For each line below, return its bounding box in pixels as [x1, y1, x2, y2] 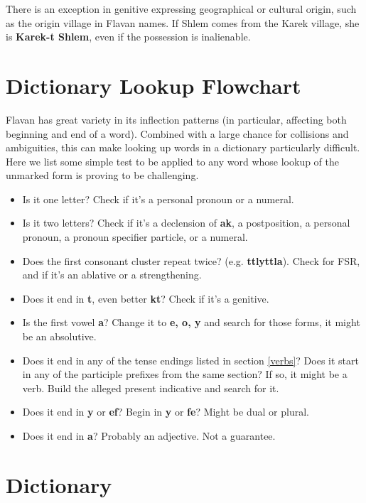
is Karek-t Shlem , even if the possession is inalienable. [6, 29, 251, 44]
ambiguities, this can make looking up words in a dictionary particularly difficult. [6, 140, 360, 155]
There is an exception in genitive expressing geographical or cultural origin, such [6, 1, 357, 16]
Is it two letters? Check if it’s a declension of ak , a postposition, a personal [22, 215, 350, 230]
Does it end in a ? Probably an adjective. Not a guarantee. [22, 428, 276, 443]
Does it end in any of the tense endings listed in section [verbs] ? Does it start [22, 352, 359, 367]
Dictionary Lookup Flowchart [6, 70, 301, 99]
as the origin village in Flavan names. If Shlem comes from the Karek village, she [6, 15, 360, 30]
